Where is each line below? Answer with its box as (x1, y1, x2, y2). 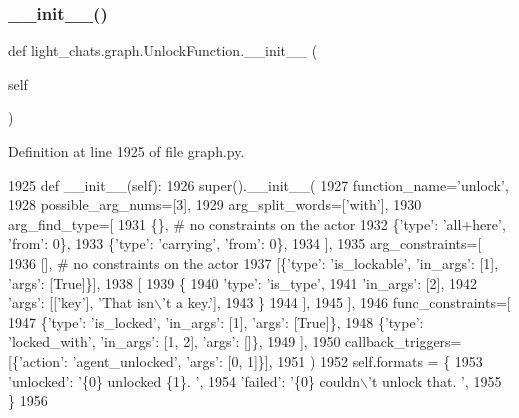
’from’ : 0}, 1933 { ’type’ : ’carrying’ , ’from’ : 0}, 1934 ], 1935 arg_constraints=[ (8, 233, 482, 254)
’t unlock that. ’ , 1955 (367, 370, 502, 391)
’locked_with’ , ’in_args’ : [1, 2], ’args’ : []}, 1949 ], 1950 (8, 331, 341, 352)
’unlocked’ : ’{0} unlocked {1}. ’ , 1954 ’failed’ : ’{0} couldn (8, 370, 361, 391)
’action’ (18, 350, 65, 371)
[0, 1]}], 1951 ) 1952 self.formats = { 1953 (227, 350, 483, 371)
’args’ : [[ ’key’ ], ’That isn (8, 292, 155, 313)
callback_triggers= (345, 331, 462, 352)
